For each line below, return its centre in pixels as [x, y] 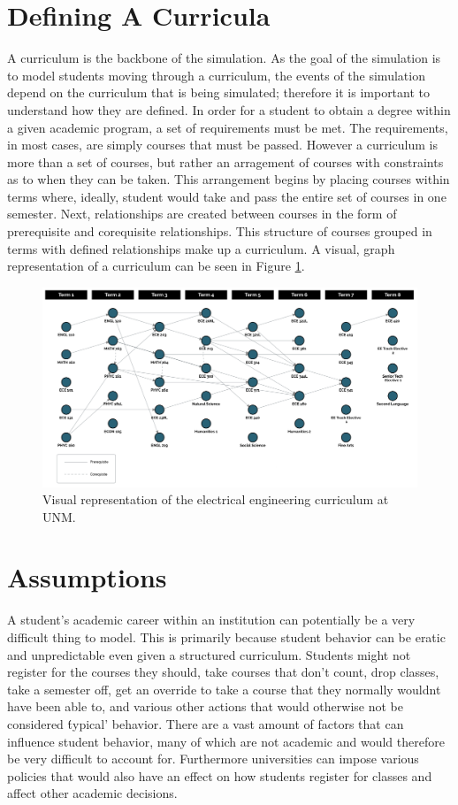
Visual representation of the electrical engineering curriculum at [216, 499]
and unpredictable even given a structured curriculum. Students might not [209, 654]
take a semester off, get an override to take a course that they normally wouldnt [224, 689]
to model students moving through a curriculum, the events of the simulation [216, 75]
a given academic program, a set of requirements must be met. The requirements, [228, 127]
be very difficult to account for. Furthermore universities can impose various [213, 759]
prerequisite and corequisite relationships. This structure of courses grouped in [220, 231]
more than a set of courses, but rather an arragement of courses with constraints [225, 161]
